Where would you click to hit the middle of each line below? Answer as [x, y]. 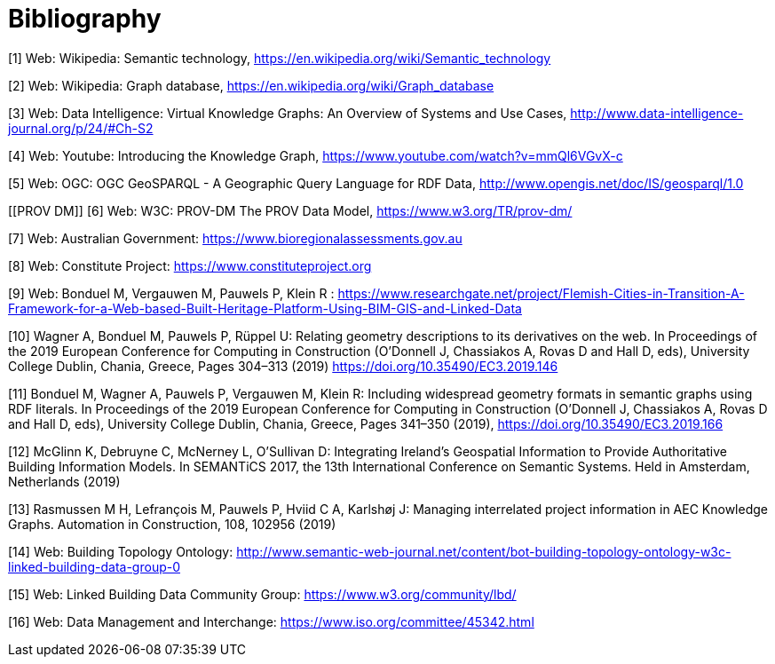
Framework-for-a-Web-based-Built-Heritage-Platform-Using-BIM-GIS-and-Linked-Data [265, 308]
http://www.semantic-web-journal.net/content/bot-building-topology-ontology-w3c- [484, 551]
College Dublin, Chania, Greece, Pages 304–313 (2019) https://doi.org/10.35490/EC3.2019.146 [283, 366]
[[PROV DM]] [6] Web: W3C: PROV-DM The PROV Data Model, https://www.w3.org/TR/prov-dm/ [290, 210]
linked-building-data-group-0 [95, 566]
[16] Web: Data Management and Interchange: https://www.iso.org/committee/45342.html [271, 621]
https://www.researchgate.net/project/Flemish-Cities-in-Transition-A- [541, 293]
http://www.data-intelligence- [657, 113]
